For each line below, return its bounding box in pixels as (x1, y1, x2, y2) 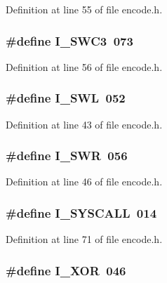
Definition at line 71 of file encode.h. (6, 232, 163, 246)
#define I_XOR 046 (6, 261, 126, 279)
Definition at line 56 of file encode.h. (6, 59, 163, 74)
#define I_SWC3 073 (6, 32, 133, 49)
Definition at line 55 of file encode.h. (6, 2, 163, 16)
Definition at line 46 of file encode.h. (6, 174, 163, 189)
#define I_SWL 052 (6, 89, 126, 107)
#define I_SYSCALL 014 (6, 204, 157, 221)
